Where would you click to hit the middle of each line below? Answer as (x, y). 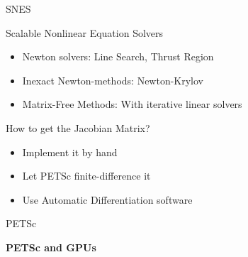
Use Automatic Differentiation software (107, 199)
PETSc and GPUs (51, 247)
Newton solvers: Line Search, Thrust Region (118, 56)
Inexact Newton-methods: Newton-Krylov (113, 80)
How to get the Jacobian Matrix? (78, 127)
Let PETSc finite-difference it (86, 176)
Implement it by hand (70, 152)
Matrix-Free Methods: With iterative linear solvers (132, 104)
